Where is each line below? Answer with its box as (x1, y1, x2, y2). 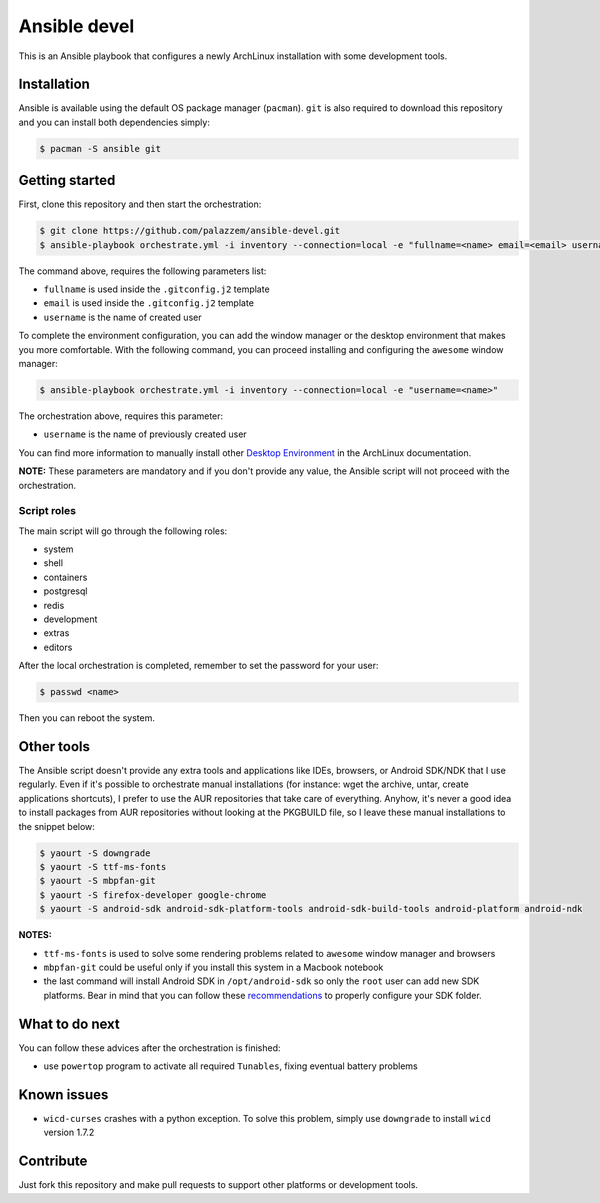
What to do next (18, 1015, 120, 1032)
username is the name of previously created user (43, 428, 247, 440)
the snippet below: (18, 820, 95, 832)
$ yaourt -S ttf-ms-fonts (39, 861, 167, 873)
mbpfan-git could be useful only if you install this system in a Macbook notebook (43, 961, 384, 973)
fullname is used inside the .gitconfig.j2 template (43, 283, 270, 295)
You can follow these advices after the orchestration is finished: (18, 1041, 281, 1054)
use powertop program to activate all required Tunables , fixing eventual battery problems (43, 1060, 419, 1072)
